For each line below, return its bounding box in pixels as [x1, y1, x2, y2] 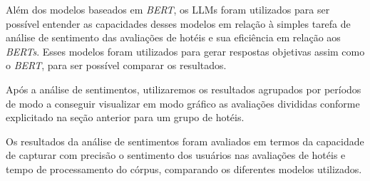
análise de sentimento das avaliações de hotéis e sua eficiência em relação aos [6, 30, 341, 45]
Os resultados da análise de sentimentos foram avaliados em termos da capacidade [6, 133, 364, 148]
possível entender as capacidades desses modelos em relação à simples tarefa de [6, 16, 351, 31]
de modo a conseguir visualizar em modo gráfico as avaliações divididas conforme [6, 95, 360, 110]
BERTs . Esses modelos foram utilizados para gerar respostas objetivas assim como [6, 43, 365, 58]
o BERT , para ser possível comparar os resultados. [6, 58, 227, 73]
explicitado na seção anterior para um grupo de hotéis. [6, 110, 245, 125]
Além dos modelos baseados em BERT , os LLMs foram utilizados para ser [6, 2, 330, 16]
